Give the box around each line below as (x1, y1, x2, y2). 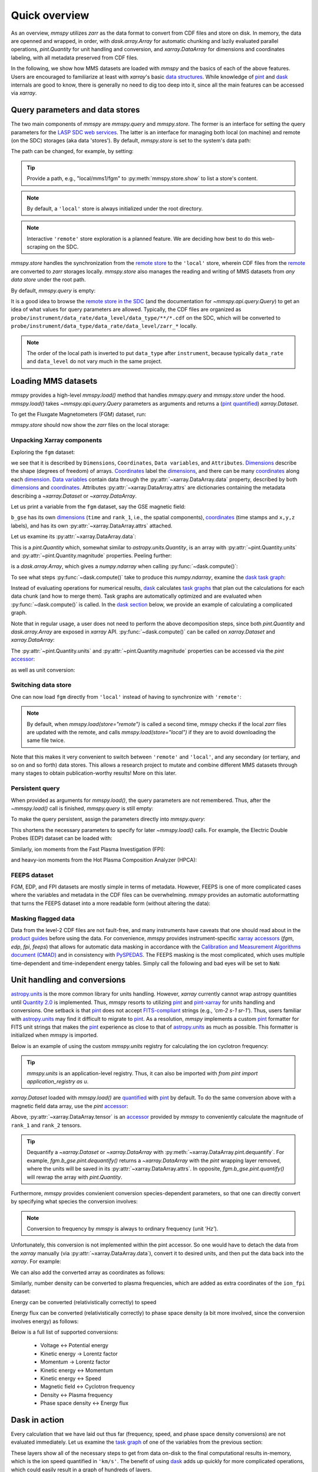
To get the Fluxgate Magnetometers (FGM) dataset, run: (11, 411, 147, 418)
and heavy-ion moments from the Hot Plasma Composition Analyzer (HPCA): (11, 856, 197, 863)
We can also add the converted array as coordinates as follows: (11, 1269, 165, 1276)
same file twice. (26, 737, 65, 744)
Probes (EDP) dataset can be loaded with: (11, 835, 112, 842)
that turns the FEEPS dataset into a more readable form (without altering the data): (11, 900, 211, 907)
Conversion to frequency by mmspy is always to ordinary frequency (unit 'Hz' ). (26, 1225, 218, 1232)
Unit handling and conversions (11, 975, 126, 985)
